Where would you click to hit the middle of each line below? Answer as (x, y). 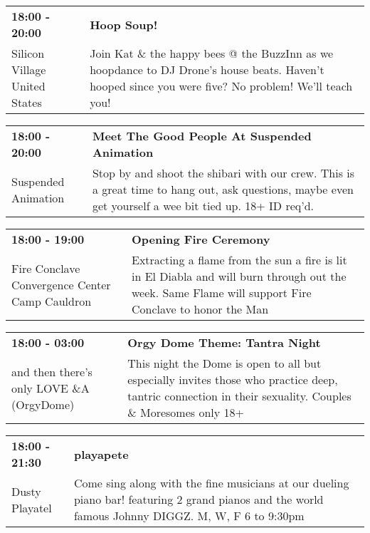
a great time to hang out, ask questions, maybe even (223, 189)
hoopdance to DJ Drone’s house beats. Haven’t (207, 69)
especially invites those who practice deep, (233, 379)
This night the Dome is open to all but (224, 363)
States (27, 102)
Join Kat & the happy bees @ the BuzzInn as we (212, 53)
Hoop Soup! (124, 24)
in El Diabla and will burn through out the (239, 276)
